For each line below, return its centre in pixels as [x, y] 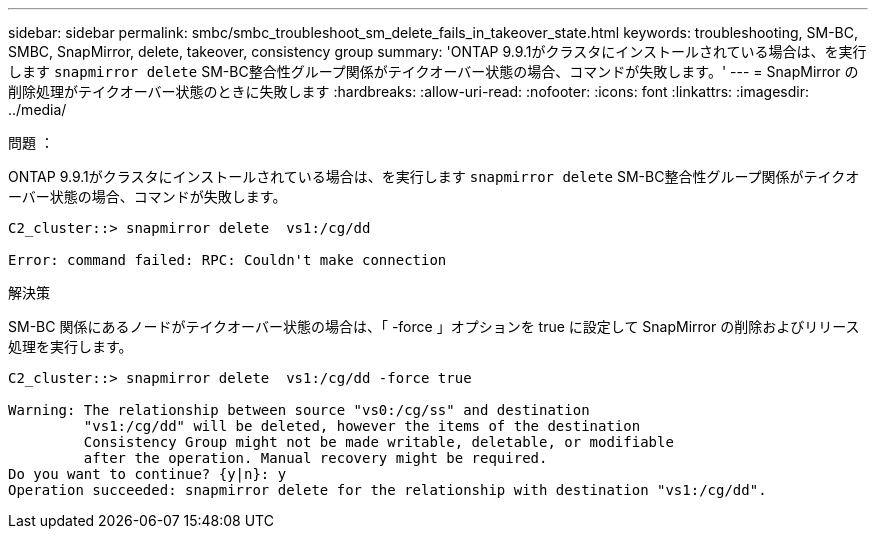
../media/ [37, 109]
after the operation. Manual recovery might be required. [315, 458]
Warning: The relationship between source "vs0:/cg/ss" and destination [299, 410]
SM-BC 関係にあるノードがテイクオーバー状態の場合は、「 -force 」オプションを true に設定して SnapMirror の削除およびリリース [434, 326]
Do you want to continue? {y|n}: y [147, 474]
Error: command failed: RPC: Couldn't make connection [227, 260]
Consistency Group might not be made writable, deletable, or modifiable [378, 442]
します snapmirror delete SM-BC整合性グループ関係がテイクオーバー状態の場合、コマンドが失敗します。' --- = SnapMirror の [433, 71]
